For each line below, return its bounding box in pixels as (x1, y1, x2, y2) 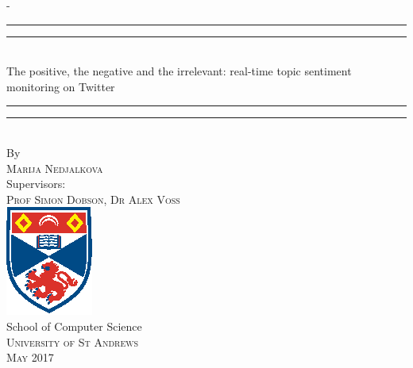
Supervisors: (6, 175, 66, 192)
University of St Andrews (6, 333, 139, 350)
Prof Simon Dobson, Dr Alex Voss (6, 190, 180, 207)
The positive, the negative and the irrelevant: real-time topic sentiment (6, 63, 352, 79)
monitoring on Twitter (6, 78, 115, 94)
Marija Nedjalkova (6, 159, 103, 176)
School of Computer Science (6, 317, 142, 334)
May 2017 (6, 349, 54, 366)
